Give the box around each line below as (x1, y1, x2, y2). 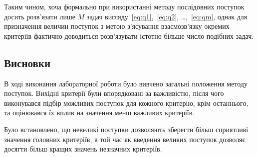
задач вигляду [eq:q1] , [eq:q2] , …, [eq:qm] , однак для (86, 11, 248, 21)
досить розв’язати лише (4, 11, 75, 21)
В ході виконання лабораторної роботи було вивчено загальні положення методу (4, 78, 248, 88)
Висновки (4, 55, 51, 70)
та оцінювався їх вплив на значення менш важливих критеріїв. (4, 107, 195, 118)
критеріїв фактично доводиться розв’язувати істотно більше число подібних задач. (4, 30, 254, 41)
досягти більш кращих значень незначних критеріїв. (4, 144, 162, 154)
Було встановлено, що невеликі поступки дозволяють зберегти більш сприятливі (4, 124, 249, 134)
